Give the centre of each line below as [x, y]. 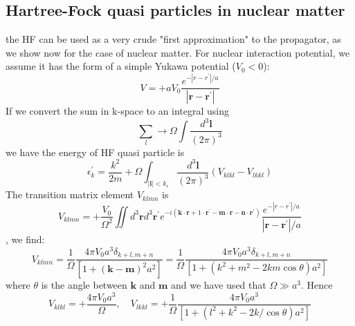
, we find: [25, 239]
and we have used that [218, 285]
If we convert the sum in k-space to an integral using [118, 111]
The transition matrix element [70, 194]
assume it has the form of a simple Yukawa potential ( [121, 66]
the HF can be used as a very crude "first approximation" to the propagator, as [173, 39]
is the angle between [84, 285]
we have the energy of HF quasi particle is [95, 152]
